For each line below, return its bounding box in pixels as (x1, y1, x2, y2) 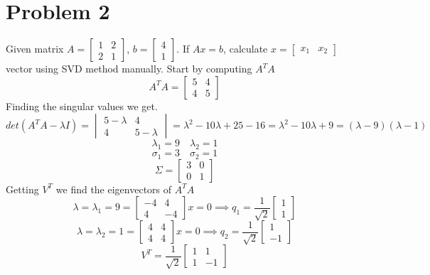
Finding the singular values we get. (6, 98, 158, 113)
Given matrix (6, 41, 64, 56)
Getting (6, 181, 39, 196)
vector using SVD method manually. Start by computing (6, 61, 252, 76)
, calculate (223, 41, 268, 56)
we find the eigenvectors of (55, 181, 172, 196)
